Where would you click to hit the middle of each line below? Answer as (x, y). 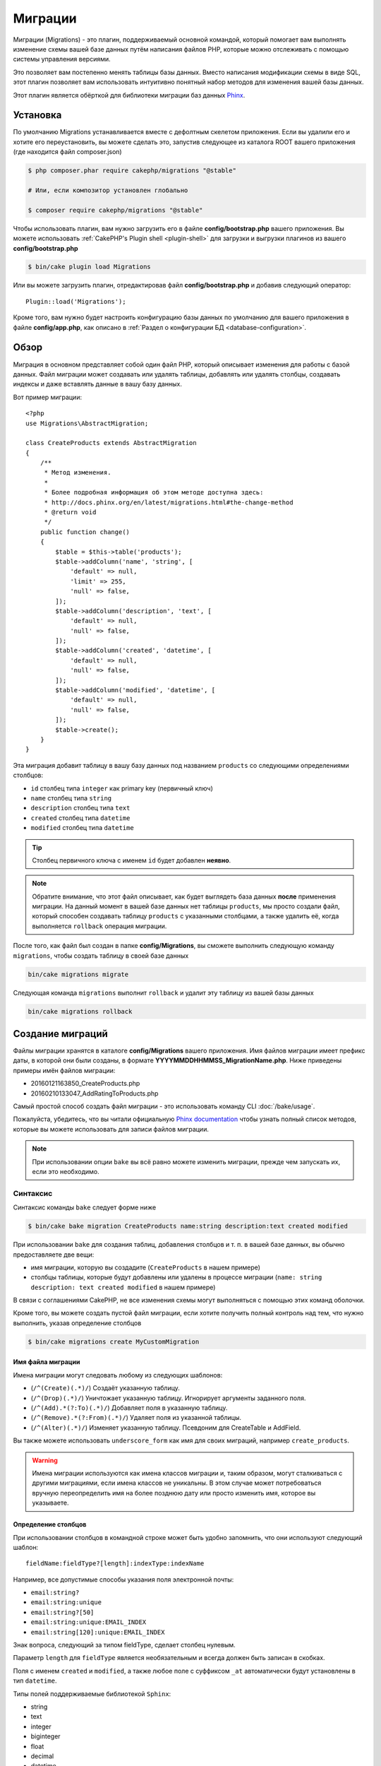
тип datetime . (35, 1681)
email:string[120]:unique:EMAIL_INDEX (98, 1632)
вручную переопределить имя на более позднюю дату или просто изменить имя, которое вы (174, 1493)
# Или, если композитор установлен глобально (108, 190)
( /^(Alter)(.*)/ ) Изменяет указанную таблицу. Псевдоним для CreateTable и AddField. (166, 1428)
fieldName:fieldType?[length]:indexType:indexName (115, 1564)
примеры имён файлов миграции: (64, 1070)
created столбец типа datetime (80, 818)
